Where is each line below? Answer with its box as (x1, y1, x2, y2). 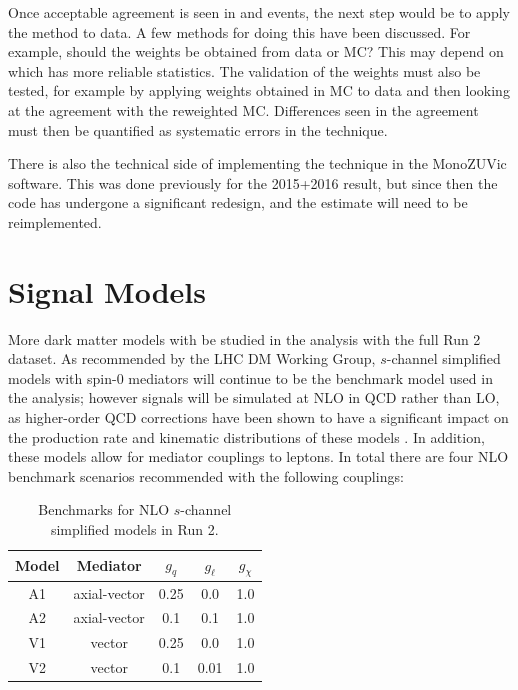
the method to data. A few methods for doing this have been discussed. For (8, 21, 471, 42)
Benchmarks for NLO (38, 499, 170, 520)
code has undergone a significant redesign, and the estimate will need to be (8, 192, 468, 213)
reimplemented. (8, 211, 102, 232)
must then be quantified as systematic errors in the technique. (8, 119, 388, 140)
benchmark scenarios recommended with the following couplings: (8, 465, 404, 486)
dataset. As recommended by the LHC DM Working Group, (8, 348, 376, 369)
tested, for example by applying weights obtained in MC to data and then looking (8, 80, 510, 101)
